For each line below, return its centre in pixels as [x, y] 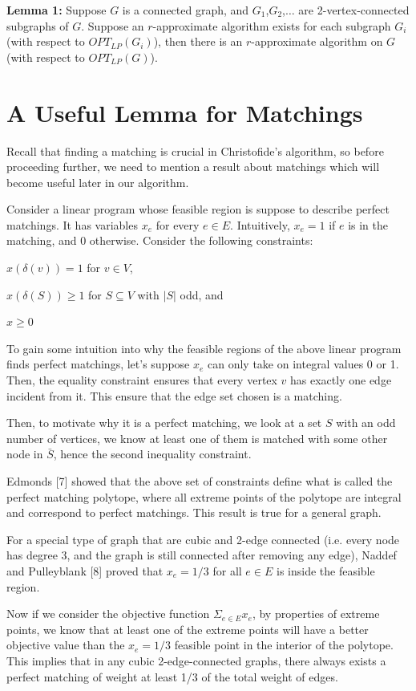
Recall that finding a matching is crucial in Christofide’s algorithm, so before [195, 150]
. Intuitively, [260, 224]
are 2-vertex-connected [354, 10]
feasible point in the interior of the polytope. [284, 645]
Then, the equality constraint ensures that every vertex [142, 380]
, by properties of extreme [316, 614]
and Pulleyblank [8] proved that [85, 570]
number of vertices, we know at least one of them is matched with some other [197, 438]
